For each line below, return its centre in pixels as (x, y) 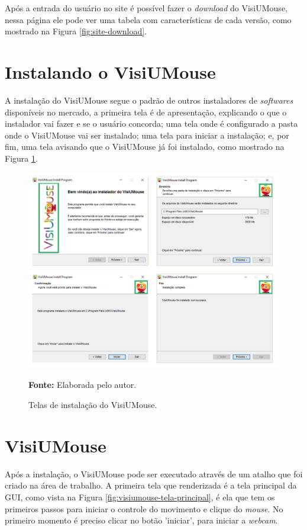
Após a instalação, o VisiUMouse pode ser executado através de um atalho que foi (154, 473)
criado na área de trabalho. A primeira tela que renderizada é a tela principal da (151, 485)
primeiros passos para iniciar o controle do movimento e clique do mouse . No (144, 508)
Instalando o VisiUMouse (110, 71)
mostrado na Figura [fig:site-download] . (76, 31)
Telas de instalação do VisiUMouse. (93, 405)
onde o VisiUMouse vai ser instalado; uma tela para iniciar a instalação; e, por (147, 135)
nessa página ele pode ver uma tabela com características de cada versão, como (148, 19)
